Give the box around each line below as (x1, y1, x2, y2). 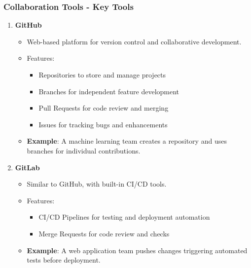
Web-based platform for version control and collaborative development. (27, 36, 242, 46)
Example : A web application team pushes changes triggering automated (27, 245, 248, 255)
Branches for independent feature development (38, 86, 179, 96)
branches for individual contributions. (27, 145, 141, 155)
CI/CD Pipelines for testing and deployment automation (38, 212, 210, 222)
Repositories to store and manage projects (38, 70, 166, 79)
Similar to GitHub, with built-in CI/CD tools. (27, 179, 167, 189)
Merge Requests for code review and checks (38, 228, 170, 238)
